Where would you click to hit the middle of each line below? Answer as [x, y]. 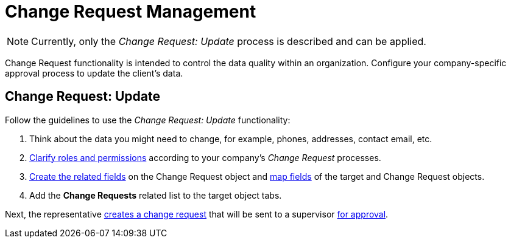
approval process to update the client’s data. [94, 73]
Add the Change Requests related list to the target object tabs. [156, 195]
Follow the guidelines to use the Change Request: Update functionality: [148, 120]
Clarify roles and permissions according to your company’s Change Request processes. [205, 157]
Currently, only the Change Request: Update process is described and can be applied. [229, 41]
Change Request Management [131, 12]
